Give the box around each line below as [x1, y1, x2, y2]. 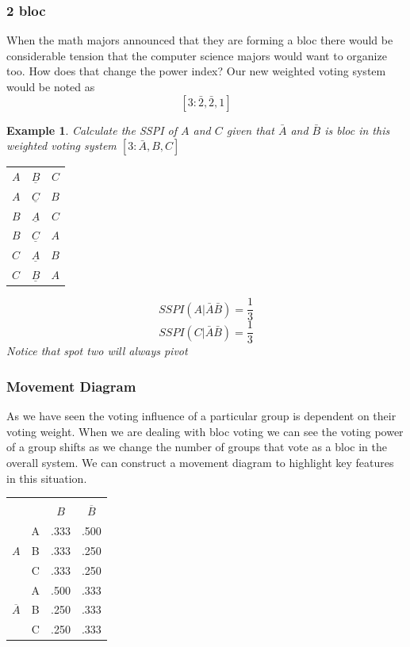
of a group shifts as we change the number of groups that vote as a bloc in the [6, 438, 387, 455]
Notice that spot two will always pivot [6, 343, 188, 359]
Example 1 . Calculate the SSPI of [6, 121, 178, 138]
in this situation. [6, 469, 87, 486]
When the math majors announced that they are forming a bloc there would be [6, 32, 393, 48]
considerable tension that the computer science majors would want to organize [6, 47, 387, 63]
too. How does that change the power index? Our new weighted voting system [6, 63, 386, 79]
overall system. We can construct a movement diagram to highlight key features [6, 454, 394, 470]
